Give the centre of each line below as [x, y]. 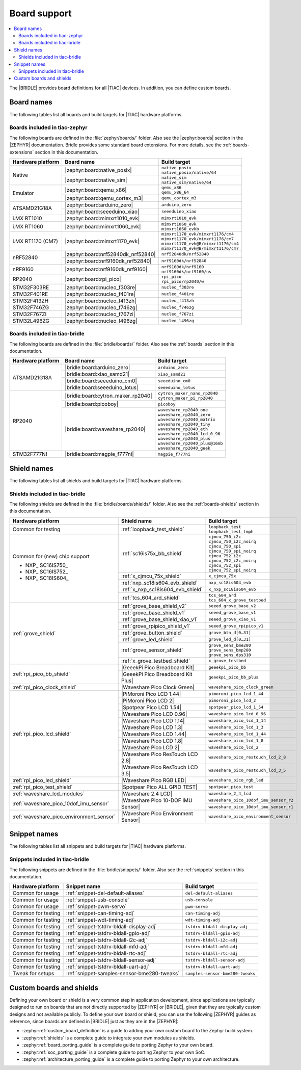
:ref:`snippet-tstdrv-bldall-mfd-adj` [108, 947]
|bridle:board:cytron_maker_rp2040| [108, 396]
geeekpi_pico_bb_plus [234, 677]
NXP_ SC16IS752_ [47, 571]
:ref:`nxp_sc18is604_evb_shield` [159, 583]
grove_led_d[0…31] [230, 640]
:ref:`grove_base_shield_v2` [154, 606]
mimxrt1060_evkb [180, 229]
